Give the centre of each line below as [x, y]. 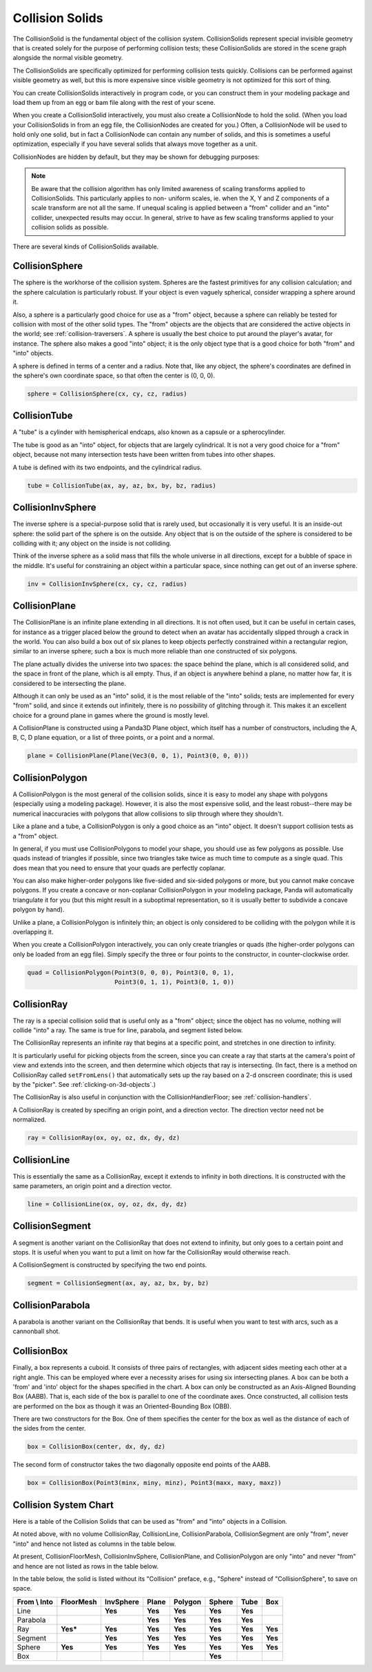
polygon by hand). [39, 909]
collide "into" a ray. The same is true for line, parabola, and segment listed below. [128, 1030]
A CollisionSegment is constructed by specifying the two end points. [110, 1265]
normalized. [30, 1120]
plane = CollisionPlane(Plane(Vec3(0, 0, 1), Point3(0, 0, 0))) [138, 756]
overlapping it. [33, 932]
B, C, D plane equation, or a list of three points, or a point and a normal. [114, 738]
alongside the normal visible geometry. [68, 58]
